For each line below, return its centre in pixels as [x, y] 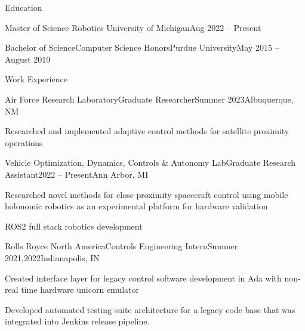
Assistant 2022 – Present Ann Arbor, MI [77, 174]
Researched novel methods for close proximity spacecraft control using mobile [147, 194]
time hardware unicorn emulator [80, 290]
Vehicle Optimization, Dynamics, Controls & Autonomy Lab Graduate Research [150, 163]
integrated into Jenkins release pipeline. [77, 321]
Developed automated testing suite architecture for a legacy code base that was [150, 309]
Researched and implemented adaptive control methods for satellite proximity [147, 131]
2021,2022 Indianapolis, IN [52, 257]
